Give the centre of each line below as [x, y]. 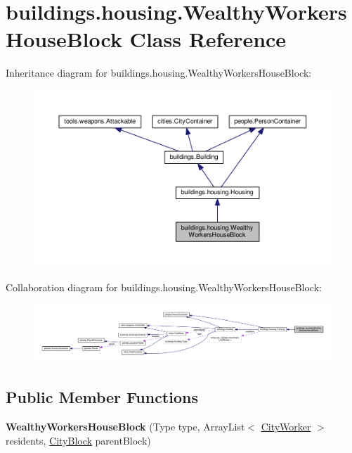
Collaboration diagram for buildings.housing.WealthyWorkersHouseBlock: [164, 287]
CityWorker [286, 427]
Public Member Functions [102, 397]
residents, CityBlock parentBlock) [78, 440]
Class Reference [208, 39]
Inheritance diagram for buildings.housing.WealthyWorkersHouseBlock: [159, 73]
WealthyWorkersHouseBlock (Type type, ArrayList [125, 427]
